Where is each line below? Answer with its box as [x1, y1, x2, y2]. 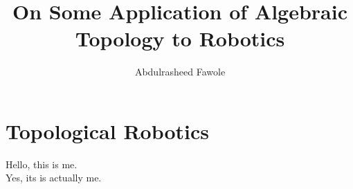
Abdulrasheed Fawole [134, 64, 226, 79]
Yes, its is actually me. [6, 170, 102, 185]
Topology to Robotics [75, 24, 285, 53]
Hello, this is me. [6, 156, 78, 171]
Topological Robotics [6, 116, 210, 145]
